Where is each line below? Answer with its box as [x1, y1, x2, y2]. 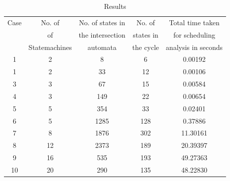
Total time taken [169, 17, 220, 27]
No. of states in [78, 17, 125, 27]
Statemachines [28, 42, 72, 52]
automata [87, 42, 116, 52]
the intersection [78, 29, 126, 40]
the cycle [132, 42, 159, 52]
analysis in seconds [166, 42, 223, 52]
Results [104, 1, 126, 11]
